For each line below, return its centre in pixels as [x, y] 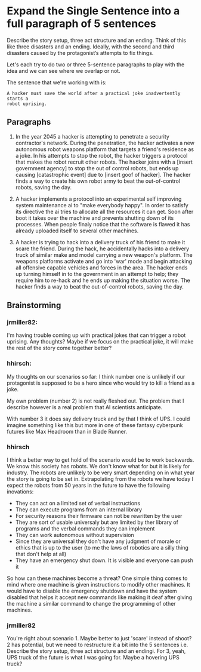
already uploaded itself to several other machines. [77, 231]
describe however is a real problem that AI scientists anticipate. [85, 407]
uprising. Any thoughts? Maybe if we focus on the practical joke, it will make [100, 342]
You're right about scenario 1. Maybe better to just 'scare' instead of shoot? [99, 639]
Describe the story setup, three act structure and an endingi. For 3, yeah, [96, 651]
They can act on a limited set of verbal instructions [78, 504]
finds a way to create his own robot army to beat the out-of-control [98, 181]
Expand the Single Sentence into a [93, 11]
